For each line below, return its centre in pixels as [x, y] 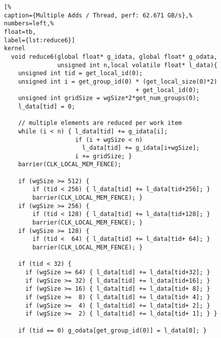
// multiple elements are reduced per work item [100, 123]
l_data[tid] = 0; [47, 106]
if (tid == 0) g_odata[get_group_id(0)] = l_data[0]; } [112, 330]
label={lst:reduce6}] [40, 40]
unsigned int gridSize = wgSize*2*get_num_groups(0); [109, 98]
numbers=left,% [29, 24]
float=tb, [20, 32]
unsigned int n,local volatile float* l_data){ [137, 65]
